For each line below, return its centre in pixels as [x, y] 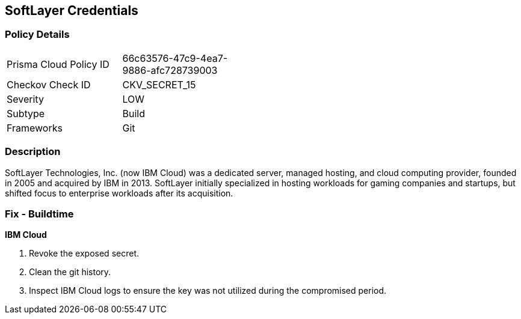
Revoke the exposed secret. [84, 254]
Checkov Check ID [49, 84]
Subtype [26, 113]
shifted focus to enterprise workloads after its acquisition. [119, 193]
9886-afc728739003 [170, 70]
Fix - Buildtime [39, 214]
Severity [25, 99]
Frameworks [35, 128]
